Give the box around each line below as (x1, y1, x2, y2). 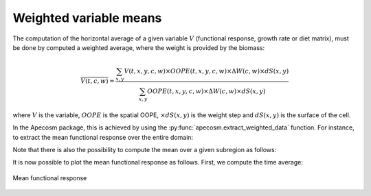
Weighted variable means (12, 10, 162, 25)
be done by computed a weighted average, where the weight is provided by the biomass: (12, 43, 265, 51)
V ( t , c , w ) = (80, 77, 115, 85)
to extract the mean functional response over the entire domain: (12, 133, 194, 141)
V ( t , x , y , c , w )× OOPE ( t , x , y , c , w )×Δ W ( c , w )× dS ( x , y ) (124, 67, 289, 75)
